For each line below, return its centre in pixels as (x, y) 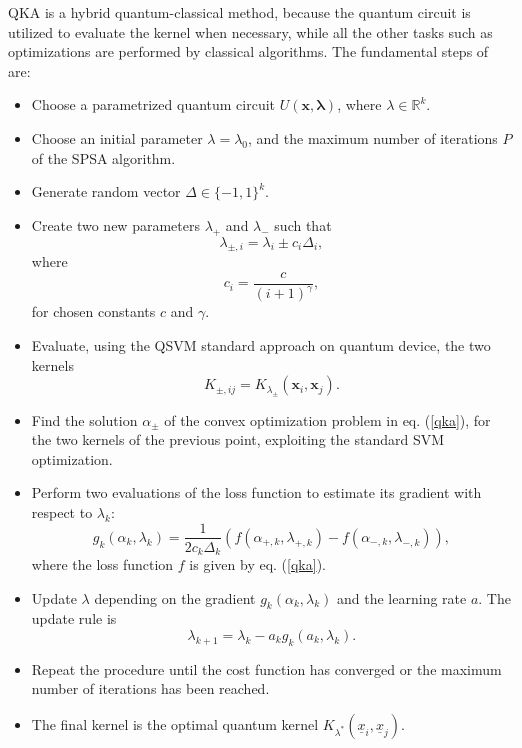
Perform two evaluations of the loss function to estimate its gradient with (256, 492)
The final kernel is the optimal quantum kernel (175, 723)
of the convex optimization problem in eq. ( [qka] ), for (327, 419)
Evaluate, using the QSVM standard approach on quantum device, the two (261, 344)
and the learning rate (402, 597)
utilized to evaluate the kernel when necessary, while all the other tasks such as (250, 31)
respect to (62, 511)
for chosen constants (93, 311)
